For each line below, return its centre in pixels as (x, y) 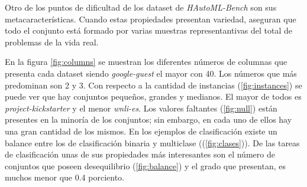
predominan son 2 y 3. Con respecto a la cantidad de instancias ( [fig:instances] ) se (153, 85)
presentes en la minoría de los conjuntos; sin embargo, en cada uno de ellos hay (148, 119)
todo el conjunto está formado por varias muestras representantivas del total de (149, 30)
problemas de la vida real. (52, 42)
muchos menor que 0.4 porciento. (64, 177)
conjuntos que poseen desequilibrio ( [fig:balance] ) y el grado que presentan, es (145, 165)
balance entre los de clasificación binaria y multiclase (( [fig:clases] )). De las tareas (152, 142)
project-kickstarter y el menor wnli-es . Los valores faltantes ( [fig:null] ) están (141, 108)
